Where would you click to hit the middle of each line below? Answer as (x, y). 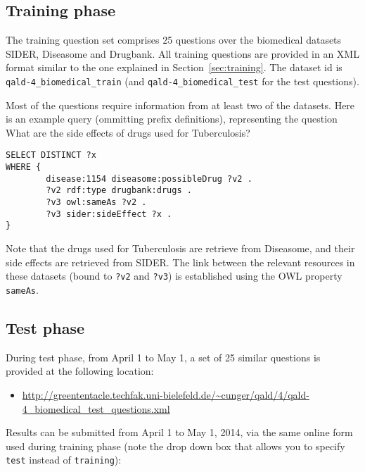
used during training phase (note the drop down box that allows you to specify (175, 446)
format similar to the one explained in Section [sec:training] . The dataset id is (174, 67)
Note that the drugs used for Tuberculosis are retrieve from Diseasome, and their (180, 248)
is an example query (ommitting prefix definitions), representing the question (172, 119)
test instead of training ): (64, 460)
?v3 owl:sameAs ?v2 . (96, 203)
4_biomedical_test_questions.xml (96, 408)
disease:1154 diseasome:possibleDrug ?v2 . (149, 179)
